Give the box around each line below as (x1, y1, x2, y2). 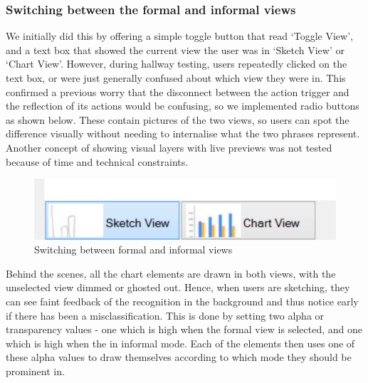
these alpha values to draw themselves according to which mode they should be (6, 350, 352, 364)
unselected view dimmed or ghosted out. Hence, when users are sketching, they (6, 280, 350, 295)
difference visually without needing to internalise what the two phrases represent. (6, 126, 360, 141)
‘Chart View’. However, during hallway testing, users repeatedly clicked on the (6, 56, 347, 71)
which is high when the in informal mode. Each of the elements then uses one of (6, 335, 355, 350)
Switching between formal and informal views (34, 242, 233, 257)
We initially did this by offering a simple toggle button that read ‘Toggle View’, (6, 28, 353, 43)
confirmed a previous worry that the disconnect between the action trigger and (6, 84, 349, 99)
